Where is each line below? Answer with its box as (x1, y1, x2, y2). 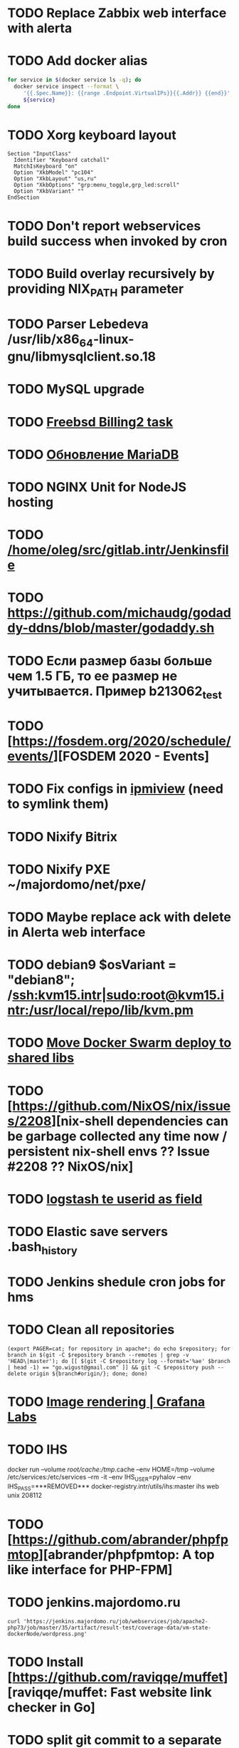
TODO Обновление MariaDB (7, 446, 179, 463)
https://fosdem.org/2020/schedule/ (12, 733, 231, 749)
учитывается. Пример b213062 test (7, 683, 223, 701)
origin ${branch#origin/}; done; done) (29, 1370, 148, 1377)
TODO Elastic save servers (7, 1223, 169, 1240)
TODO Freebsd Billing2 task (7, 413, 174, 430)
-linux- (92, 331, 134, 347)
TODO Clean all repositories (7, 1321, 175, 1337)
